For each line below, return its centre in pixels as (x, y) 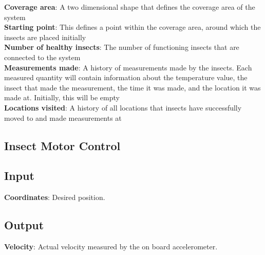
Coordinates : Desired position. (55, 197)
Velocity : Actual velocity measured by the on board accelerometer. (111, 246)
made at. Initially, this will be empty (62, 97)
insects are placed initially (45, 37)
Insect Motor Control (62, 145)
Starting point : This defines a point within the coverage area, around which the (132, 27)
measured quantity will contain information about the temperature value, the (126, 77)
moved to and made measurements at (63, 117)
